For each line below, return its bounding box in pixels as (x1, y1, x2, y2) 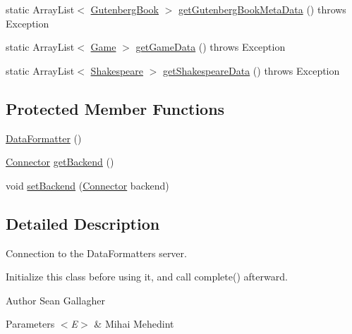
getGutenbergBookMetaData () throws (178, 2, 346, 16)
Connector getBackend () (6, 154, 114, 169)
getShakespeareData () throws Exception (163, 63, 340, 78)
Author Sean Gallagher (6, 292, 105, 307)
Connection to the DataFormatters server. (6, 245, 187, 260)
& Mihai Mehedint (94, 316, 174, 331)
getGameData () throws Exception (135, 39, 286, 54)
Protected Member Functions (6, 97, 225, 119)
